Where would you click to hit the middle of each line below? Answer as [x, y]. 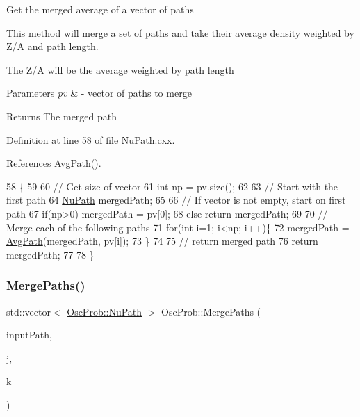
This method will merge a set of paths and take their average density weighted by [180, 32]
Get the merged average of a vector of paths [100, 9]
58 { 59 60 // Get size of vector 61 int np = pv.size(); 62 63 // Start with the [172, 186]
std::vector [28, 311]
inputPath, [29, 335]
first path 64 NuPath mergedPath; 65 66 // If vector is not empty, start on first [176, 200]
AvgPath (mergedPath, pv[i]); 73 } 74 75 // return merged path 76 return [162, 241]
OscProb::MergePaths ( [211, 311]
